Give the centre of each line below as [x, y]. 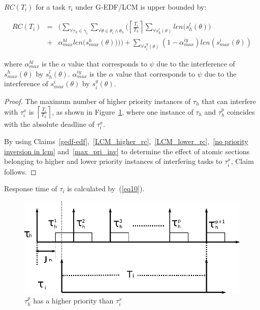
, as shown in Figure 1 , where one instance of [123, 111]
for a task [51, 7]
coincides [241, 111]
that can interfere [229, 101]
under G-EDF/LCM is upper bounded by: [141, 7]
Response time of [31, 188]
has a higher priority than [73, 301]
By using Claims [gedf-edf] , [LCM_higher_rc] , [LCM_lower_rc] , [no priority [126, 141]
